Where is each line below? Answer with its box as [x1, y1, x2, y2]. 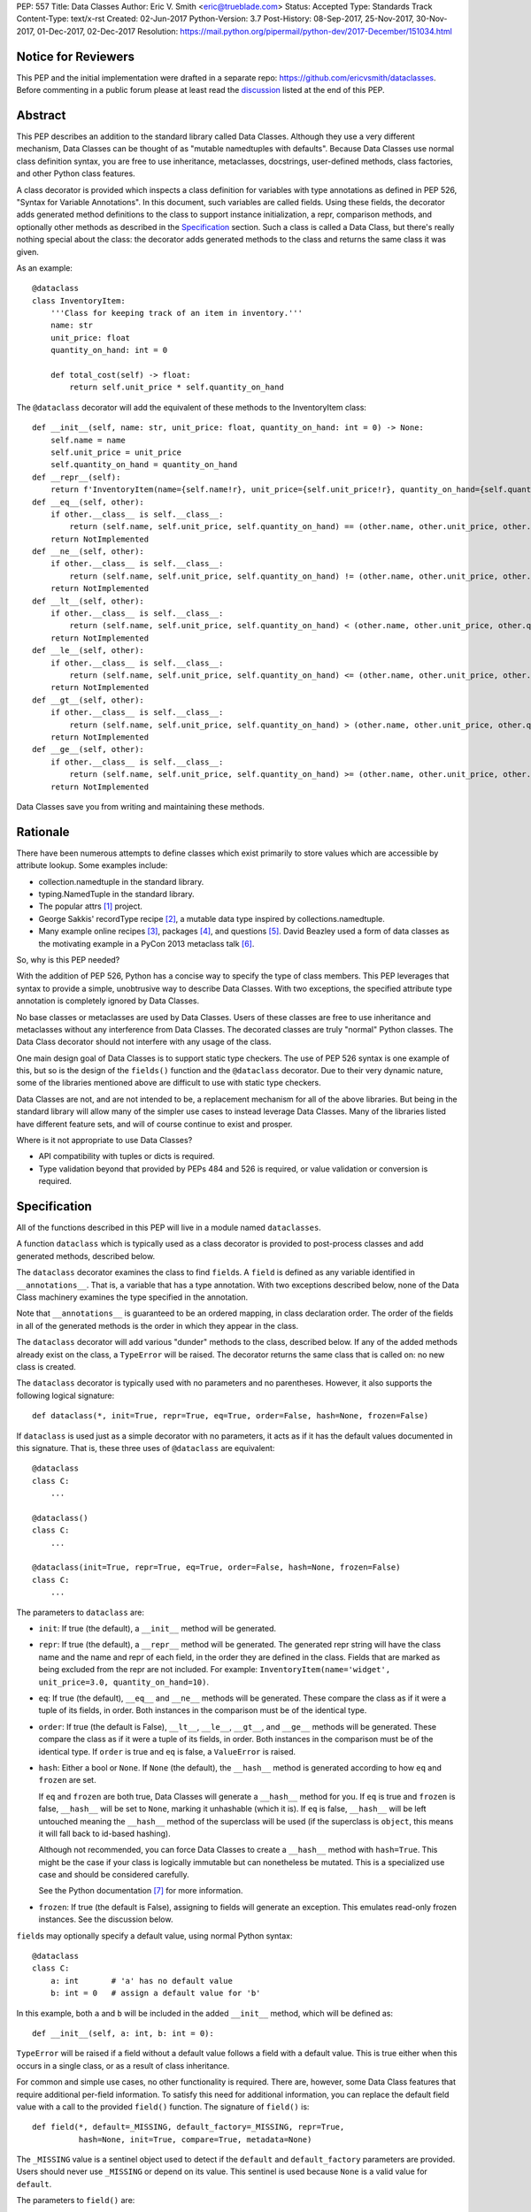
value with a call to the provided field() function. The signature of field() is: [16, 2101, 310, 2112]
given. [16, 246, 40, 257]
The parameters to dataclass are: [16, 1607, 145, 1617]
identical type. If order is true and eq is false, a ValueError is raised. [38, 1746, 296, 1756]
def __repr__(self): [32, 472, 121, 482]
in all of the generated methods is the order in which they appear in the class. [16, 1320, 299, 1331]
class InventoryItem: [32, 296, 126, 305]
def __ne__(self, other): [32, 547, 145, 557]
